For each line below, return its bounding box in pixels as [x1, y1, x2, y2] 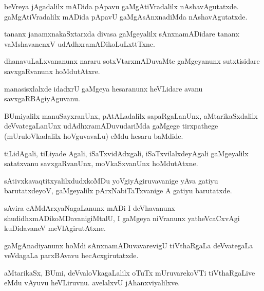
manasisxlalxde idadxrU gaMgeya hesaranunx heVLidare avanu [4, 83, 203, 94]
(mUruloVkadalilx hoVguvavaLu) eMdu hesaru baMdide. [4, 130, 183, 141]
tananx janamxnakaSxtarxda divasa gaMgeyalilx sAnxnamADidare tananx [4, 28, 239, 39]
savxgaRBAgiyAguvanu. [4, 93, 80, 104]
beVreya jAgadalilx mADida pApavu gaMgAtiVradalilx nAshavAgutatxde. [4, 1, 239, 11]
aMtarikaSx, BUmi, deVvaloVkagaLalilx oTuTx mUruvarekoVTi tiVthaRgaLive [4, 267, 255, 278]
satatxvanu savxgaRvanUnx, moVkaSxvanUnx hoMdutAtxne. [4, 158, 198, 169]
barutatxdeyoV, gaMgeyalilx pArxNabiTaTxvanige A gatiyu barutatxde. [4, 185, 232, 196]
